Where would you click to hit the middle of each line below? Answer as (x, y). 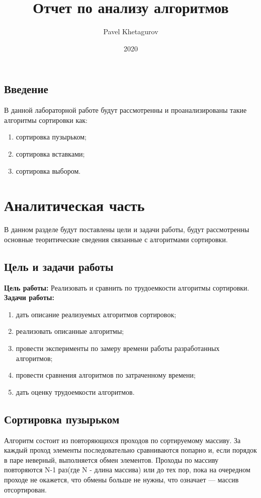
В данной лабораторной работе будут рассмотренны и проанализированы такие (125, 110)
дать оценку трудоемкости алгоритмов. (75, 392)
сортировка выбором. (48, 170)
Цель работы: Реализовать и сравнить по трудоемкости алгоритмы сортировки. (127, 287)
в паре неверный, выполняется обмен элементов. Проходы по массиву (111, 459)
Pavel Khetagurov (131, 31)
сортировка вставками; (50, 153)
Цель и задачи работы (59, 266)
